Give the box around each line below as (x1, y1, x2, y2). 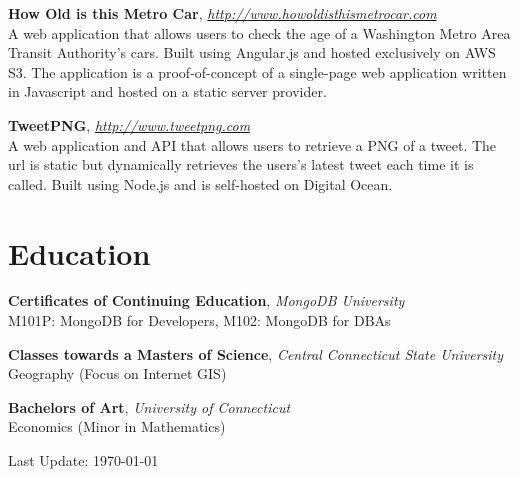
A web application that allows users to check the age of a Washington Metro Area (8, 22, 511, 43)
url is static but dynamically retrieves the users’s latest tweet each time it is (8, 154, 474, 175)
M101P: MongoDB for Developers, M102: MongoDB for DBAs (8, 310, 391, 331)
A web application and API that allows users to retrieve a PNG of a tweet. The (8, 134, 497, 155)
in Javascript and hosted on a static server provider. (8, 81, 327, 102)
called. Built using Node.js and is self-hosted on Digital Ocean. (8, 173, 393, 194)
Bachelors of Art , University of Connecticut (8, 396, 291, 417)
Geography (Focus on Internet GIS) (8, 363, 227, 384)
